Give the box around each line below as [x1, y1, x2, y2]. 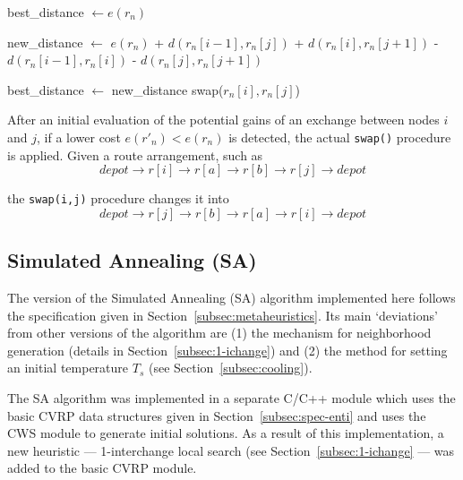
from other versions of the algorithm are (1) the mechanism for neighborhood [7, 323, 432, 342]
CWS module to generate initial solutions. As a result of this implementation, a [7, 424, 444, 442]
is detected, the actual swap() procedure [228, 127, 451, 146]
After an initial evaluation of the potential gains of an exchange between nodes [7, 110, 440, 129]
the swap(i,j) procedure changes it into [7, 189, 229, 208]
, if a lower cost [37, 127, 121, 146]
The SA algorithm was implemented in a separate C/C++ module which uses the [7, 389, 456, 407]
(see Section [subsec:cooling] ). [148, 358, 313, 377]
